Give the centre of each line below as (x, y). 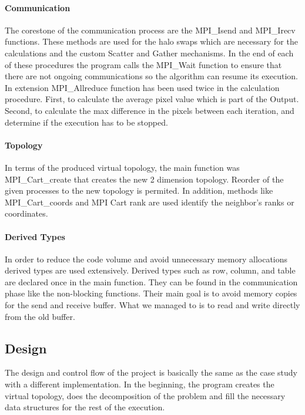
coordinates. (26, 213)
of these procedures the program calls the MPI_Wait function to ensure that (143, 64)
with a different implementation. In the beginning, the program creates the (140, 384)
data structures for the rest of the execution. (85, 407)
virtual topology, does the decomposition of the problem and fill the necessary (145, 395)
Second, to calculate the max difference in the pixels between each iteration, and (150, 110)
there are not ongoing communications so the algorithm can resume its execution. (151, 76)
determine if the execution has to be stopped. (86, 122)
